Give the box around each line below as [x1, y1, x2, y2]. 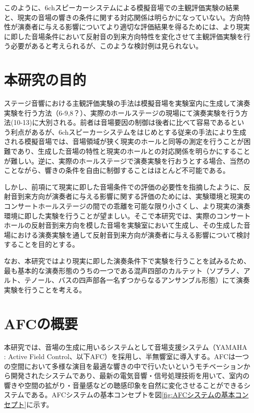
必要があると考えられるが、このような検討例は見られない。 [10, 41, 203, 51]
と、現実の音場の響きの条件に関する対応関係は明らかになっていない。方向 [4, 12, 243, 22]
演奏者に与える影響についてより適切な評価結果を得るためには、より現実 [17, 22, 250, 32]
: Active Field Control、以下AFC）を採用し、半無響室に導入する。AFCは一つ [4, 351, 249, 362]
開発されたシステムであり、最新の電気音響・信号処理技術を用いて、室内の [10, 370, 250, 381]
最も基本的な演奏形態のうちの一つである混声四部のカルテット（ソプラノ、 [4, 265, 244, 275]
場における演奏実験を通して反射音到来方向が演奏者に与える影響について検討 [4, 229, 250, 240]
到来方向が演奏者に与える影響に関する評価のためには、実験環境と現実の [17, 191, 251, 201]
